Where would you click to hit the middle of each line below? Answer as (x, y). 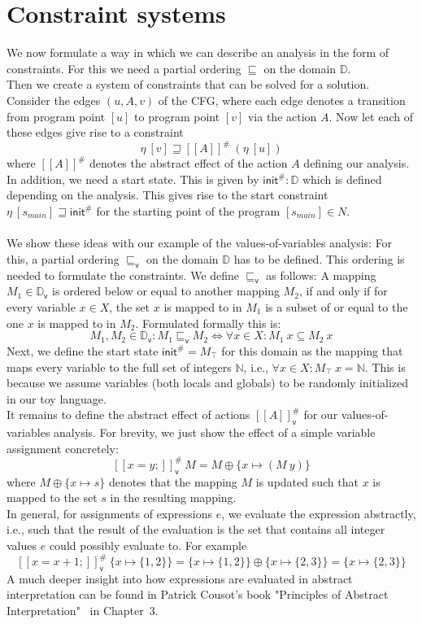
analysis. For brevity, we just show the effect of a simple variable (215, 432)
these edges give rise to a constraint (95, 132)
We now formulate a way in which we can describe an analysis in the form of (198, 52)
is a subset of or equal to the (337, 306)
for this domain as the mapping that (312, 350)
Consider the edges (54, 100)
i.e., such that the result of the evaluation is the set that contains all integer (196, 529)
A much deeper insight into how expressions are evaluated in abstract (180, 578)
